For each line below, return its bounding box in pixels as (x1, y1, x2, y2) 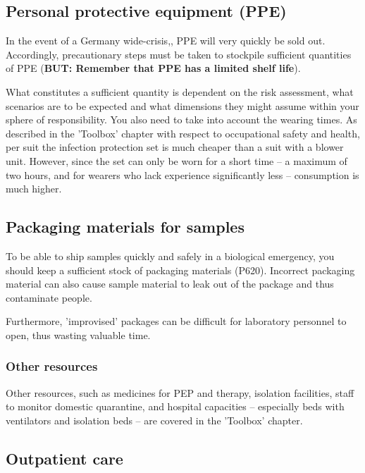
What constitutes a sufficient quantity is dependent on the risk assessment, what (6, 84, 354, 99)
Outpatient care (6, 447, 123, 469)
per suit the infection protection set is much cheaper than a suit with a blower (6, 140, 344, 154)
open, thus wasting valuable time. (6, 327, 151, 342)
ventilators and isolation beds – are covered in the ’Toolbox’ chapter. (6, 412, 303, 427)
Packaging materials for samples (6, 216, 245, 238)
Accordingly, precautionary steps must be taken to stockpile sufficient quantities (6, 47, 352, 61)
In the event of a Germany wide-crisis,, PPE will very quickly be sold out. (6, 33, 326, 48)
